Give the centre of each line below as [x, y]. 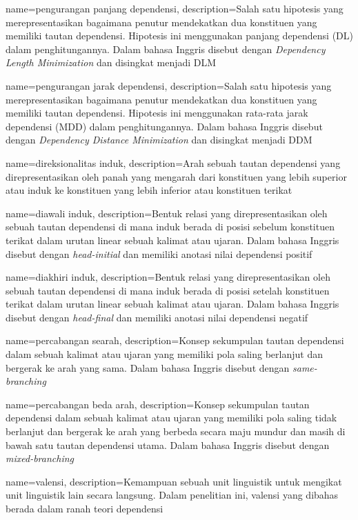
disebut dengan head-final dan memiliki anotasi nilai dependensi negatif [157, 317]
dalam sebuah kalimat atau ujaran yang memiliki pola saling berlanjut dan [164, 354]
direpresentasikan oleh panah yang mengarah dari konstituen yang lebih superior [176, 176]
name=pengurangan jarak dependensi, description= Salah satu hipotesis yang [169, 85]
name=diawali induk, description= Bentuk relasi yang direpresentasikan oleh [167, 213]
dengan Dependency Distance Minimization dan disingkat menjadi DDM [159, 140]
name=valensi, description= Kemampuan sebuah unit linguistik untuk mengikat [174, 481]
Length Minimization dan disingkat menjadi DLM [111, 62]
